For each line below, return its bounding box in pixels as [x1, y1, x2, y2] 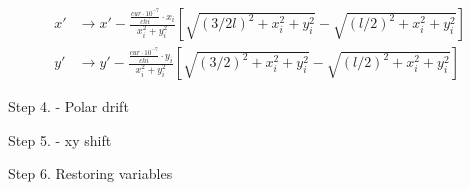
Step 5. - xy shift [8, 129, 112, 150]
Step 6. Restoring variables [8, 163, 173, 184]
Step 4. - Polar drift [8, 96, 129, 117]
